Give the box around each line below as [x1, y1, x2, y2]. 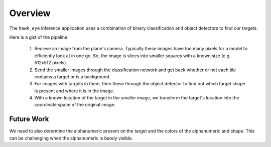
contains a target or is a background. [34, 73, 111, 80]
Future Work [9, 115, 49, 123]
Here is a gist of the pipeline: [9, 34, 69, 40]
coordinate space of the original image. [34, 102, 115, 108]
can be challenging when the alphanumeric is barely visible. [9, 135, 133, 141]
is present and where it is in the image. [34, 88, 114, 94]
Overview [9, 8, 51, 19]
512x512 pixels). [34, 60, 68, 66]
